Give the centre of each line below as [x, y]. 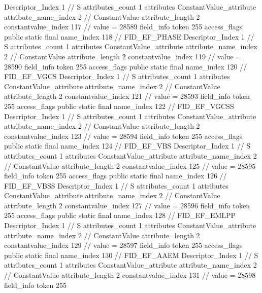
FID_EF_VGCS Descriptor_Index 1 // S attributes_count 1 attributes [117, 76]
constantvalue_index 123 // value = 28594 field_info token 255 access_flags [123, 136]
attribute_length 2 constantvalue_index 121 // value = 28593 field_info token [127, 96]
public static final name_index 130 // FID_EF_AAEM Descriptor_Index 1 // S [131, 255]
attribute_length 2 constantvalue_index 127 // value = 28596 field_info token [127, 205]
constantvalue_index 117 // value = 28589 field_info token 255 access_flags [123, 27]
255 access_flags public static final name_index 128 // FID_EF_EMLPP [120, 215]
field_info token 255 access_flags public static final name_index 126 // [116, 176]
